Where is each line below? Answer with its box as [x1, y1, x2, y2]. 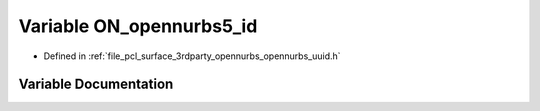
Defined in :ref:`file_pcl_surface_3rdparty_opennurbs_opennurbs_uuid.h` [43, 50, 341, 62]
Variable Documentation [18, 76, 174, 93]
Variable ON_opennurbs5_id [18, 15, 258, 37]
